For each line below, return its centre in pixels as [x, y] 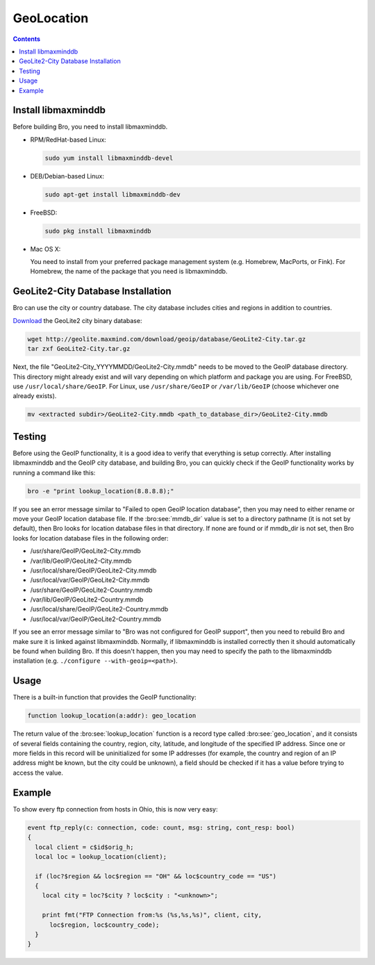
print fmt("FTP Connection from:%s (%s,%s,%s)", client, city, [152, 915]
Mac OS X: [45, 249]
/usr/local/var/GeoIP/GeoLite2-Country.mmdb [96, 619]
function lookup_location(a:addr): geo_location [112, 716]
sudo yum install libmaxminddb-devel [109, 158]
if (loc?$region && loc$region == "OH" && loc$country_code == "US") [156, 876]
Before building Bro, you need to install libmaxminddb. [90, 127]
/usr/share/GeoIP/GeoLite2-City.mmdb [86, 551]
